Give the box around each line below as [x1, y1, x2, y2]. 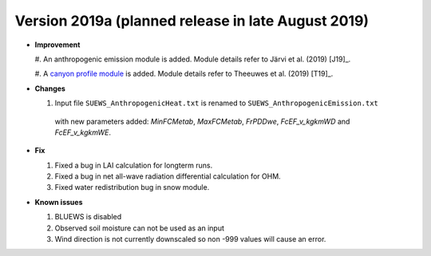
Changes [34, 84, 65, 93]
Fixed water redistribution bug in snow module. [54, 183, 210, 192]
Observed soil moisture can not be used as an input [54, 223, 225, 233]
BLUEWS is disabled [54, 212, 122, 222]
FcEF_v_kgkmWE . [54, 128, 112, 137]
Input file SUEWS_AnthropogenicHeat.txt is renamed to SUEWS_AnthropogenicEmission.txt [54, 98, 379, 108]
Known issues [34, 197, 83, 207]
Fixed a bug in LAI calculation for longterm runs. [54, 160, 213, 170]
